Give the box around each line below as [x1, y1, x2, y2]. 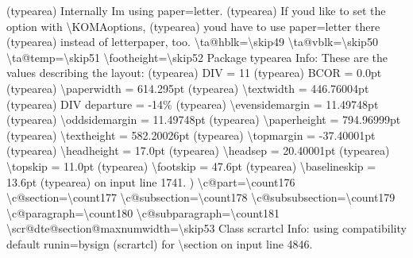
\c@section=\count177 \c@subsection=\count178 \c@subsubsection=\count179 [6, 189, 396, 206]
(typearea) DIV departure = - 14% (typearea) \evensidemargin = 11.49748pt [6, 95, 379, 112]
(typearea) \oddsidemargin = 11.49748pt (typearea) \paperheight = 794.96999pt [6, 111, 401, 128]
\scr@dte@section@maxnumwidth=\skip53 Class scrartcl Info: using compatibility [6, 220, 407, 237]
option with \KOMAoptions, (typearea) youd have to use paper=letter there [6, 17, 380, 34]
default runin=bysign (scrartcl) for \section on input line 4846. [6, 235, 313, 252]
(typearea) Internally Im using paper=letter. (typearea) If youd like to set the [6, 2, 386, 18]
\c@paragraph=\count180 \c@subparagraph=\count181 [6, 204, 280, 221]
